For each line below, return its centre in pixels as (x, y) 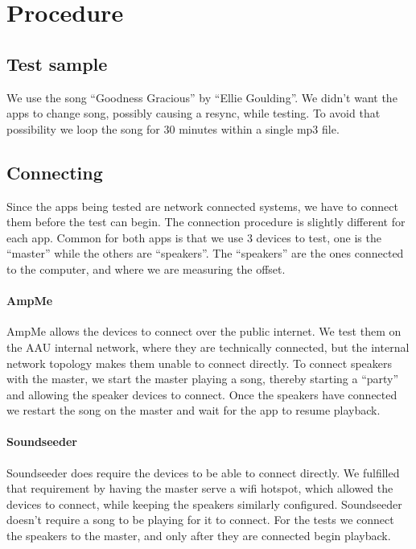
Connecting (55, 172)
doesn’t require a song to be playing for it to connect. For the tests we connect (200, 520)
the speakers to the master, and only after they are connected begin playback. (199, 536)
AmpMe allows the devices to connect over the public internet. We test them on (204, 331)
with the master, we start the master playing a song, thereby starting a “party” (203, 379)
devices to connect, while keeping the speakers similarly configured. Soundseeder (204, 504)
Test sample (57, 63)
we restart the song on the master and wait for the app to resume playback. (194, 410)
